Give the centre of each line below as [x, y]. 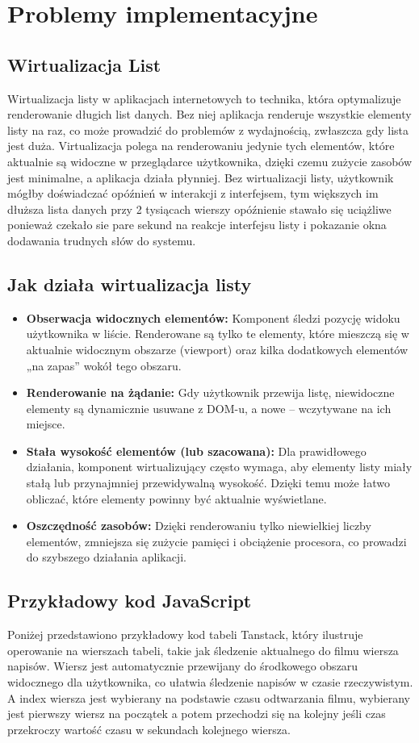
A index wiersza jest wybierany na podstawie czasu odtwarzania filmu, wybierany [209, 697]
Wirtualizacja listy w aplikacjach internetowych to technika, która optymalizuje [204, 98]
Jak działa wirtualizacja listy [130, 284]
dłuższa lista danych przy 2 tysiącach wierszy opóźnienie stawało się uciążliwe [199, 209]
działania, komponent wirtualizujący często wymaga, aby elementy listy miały [219, 467]
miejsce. [46, 424]
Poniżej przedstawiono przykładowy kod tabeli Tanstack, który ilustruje [185, 634]
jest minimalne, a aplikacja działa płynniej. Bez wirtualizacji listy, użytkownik [201, 177]
